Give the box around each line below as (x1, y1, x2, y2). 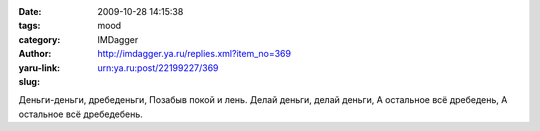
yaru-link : (18, 61, 60, 74)
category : (18, 33, 61, 45)
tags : (18, 20, 41, 32)
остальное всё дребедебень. (18, 108, 144, 120)
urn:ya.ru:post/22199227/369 (97, 61, 219, 74)
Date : (18, 6, 42, 17)
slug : (18, 75, 40, 87)
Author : (18, 48, 52, 60)
